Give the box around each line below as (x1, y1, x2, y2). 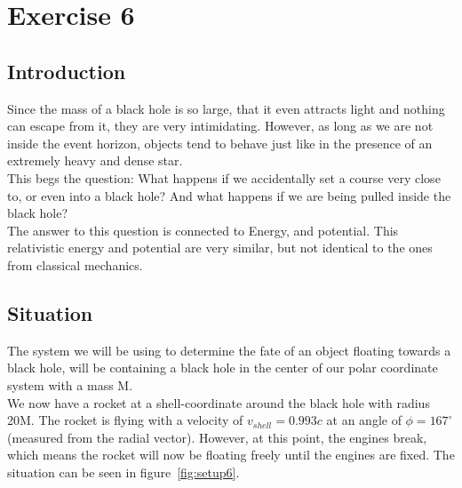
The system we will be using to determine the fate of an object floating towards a (7, 340, 451, 359)
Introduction (7, 57, 126, 84)
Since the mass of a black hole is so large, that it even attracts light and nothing (7, 99, 445, 117)
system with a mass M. (7, 375, 133, 394)
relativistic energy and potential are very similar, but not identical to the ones (7, 238, 433, 257)
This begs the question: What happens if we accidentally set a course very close (7, 168, 441, 187)
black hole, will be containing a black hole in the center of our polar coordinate (7, 358, 438, 377)
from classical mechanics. (7, 255, 143, 274)
